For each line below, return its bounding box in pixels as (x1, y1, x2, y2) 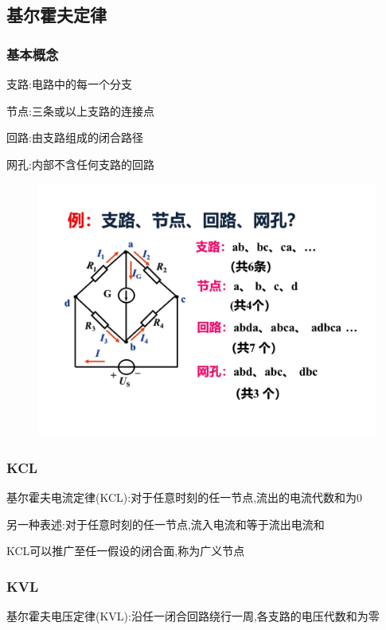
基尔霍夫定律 (6, 2, 107, 27)
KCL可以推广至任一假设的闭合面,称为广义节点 (6, 542, 245, 559)
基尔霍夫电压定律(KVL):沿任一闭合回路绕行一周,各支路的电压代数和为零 (6, 608, 380, 624)
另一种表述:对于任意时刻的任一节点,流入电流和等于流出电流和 (6, 515, 325, 532)
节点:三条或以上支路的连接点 (6, 102, 154, 119)
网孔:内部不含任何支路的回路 (6, 155, 154, 172)
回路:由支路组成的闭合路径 (6, 129, 143, 146)
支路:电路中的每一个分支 (6, 76, 132, 92)
